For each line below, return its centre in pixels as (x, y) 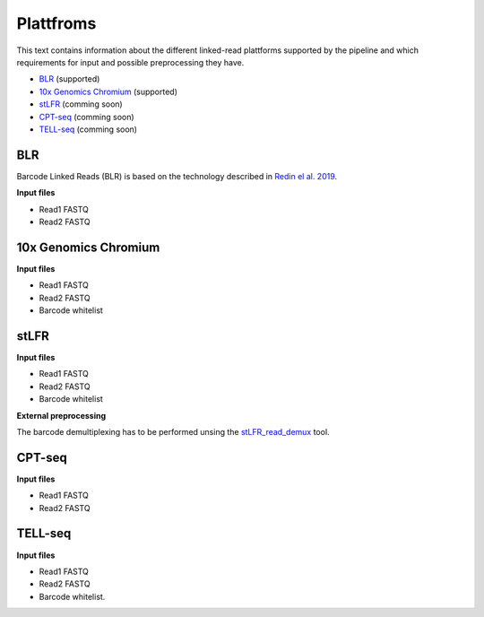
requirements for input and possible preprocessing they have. (130, 62)
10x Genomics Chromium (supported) (108, 91)
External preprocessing (61, 415)
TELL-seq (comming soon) (88, 129)
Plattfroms (56, 23)
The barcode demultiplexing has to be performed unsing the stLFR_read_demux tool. (173, 431)
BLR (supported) (69, 79)
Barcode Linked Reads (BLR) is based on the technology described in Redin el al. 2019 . (177, 176)
